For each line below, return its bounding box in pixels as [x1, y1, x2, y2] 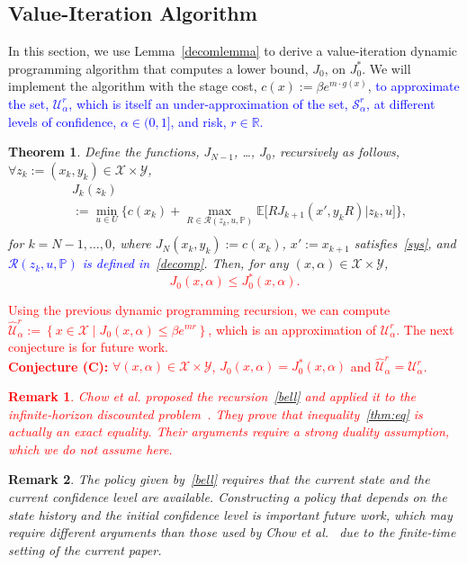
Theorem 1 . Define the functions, [8, 142, 200, 161]
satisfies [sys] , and [354, 234, 456, 253]
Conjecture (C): [8, 356, 109, 375]
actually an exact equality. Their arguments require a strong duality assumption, [8, 422, 450, 441]
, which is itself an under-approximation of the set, [68, 94, 348, 112]
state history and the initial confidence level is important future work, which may [8, 505, 453, 524]
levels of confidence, [8, 112, 117, 130]
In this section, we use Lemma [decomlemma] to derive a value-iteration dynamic [8, 41, 458, 60]
